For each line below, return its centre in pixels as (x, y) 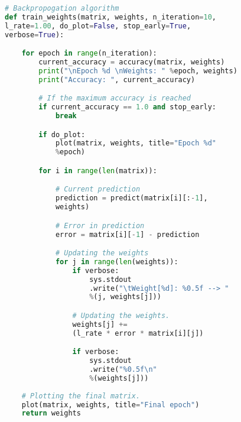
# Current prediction (98, 189)
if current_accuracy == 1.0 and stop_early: (128, 107)
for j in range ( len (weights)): (117, 262)
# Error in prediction (100, 225)
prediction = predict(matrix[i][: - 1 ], (131, 198)
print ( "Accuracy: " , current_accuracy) (117, 79)
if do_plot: (62, 134)
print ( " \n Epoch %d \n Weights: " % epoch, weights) (138, 71)
